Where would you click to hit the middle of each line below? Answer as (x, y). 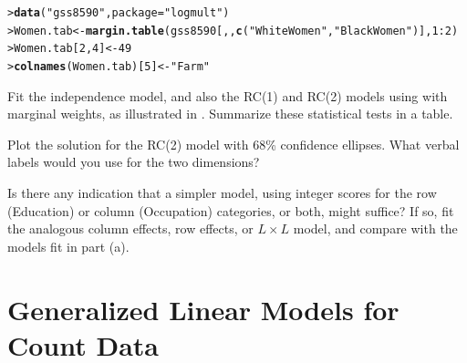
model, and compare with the (375, 228)
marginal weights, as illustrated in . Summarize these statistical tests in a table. (230, 114)
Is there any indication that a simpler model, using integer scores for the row (222, 192)
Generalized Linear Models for (203, 309)
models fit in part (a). (68, 246)
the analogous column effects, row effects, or (130, 228)
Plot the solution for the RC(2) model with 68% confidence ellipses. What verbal (233, 144)
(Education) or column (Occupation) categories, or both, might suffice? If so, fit (231, 210)
